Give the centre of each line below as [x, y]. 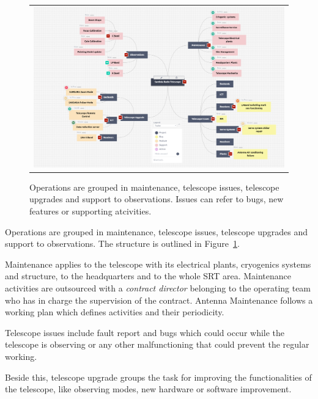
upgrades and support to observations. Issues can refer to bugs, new [157, 199]
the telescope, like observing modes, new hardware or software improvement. [148, 389]
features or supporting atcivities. [91, 211]
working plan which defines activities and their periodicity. [115, 312]
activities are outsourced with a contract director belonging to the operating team [158, 288]
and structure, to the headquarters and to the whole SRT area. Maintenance [148, 276]
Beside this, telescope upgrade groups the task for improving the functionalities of [158, 377]
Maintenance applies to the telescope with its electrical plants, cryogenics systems [158, 264]
